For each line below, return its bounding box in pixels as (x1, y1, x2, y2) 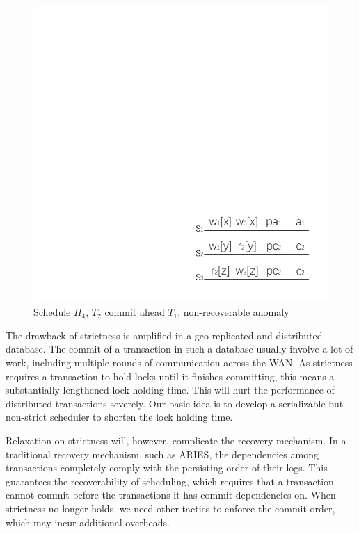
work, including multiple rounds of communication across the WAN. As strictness (6, 355, 353, 370)
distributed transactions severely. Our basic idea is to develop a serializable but (6, 396, 344, 410)
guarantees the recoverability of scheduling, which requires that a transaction (6, 474, 334, 488)
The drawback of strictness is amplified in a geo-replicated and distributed (6, 327, 323, 342)
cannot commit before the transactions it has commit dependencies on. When (6, 487, 336, 502)
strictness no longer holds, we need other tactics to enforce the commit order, (6, 501, 335, 515)
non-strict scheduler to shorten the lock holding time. (6, 410, 233, 424)
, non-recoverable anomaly (177, 305, 289, 319)
